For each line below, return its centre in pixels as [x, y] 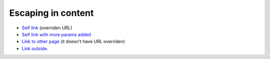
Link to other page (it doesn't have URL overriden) [73, 42]
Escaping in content [51, 13]
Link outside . [35, 48]
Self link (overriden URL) [47, 28]
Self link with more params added [56, 34]
